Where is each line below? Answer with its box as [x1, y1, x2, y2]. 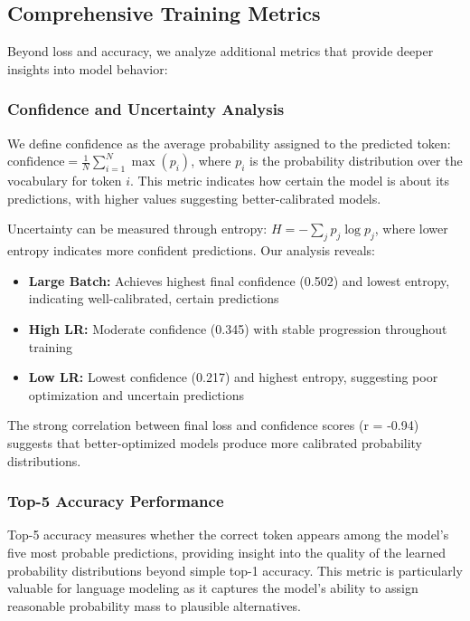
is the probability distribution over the [249, 151, 463, 170]
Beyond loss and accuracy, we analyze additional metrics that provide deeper [7, 42, 434, 61]
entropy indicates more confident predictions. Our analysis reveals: [7, 241, 375, 260]
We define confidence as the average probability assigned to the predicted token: [7, 133, 451, 152]
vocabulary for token [7, 171, 122, 190]
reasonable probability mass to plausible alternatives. [7, 596, 301, 615]
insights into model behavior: [7, 59, 168, 78]
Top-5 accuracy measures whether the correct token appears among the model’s [7, 525, 449, 544]
